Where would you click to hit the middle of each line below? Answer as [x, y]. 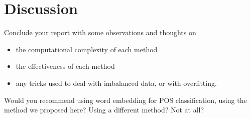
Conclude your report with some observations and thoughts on [100, 32]
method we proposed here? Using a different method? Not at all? [104, 110]
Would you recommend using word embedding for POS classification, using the [125, 100]
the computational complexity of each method [87, 49]
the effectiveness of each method [65, 66]
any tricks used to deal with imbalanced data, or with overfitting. [116, 83]
